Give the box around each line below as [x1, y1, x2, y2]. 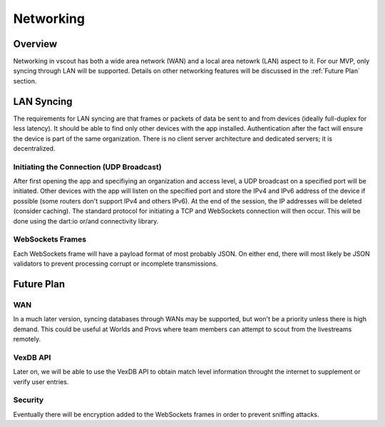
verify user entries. [13, 377, 69, 386]
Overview [13, 38, 58, 50]
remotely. [13, 335, 41, 343]
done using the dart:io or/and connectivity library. [13, 216, 159, 225]
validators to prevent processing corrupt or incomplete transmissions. [13, 259, 218, 268]
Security [13, 395, 44, 405]
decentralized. [13, 144, 56, 153]
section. [13, 76, 37, 85]
